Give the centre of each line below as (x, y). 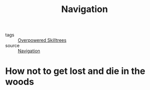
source (13, 46)
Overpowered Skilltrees (42, 40)
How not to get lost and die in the (75, 71)
